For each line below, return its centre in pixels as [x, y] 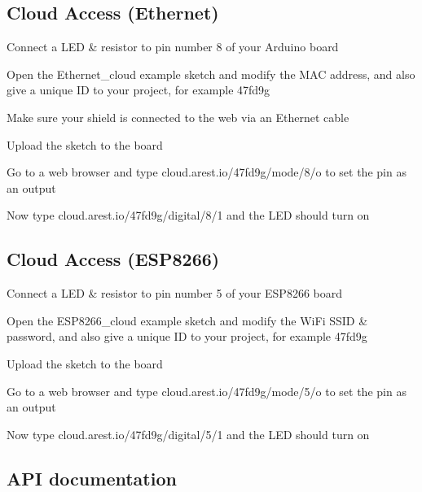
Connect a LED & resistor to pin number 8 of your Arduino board [173, 47]
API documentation [92, 478]
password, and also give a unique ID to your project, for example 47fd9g [187, 336]
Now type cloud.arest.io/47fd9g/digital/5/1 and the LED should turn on [188, 434]
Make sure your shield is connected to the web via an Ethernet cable [178, 117]
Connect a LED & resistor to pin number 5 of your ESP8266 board [175, 293]
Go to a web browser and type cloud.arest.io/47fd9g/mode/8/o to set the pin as [207, 172]
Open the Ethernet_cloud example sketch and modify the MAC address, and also [211, 74]
